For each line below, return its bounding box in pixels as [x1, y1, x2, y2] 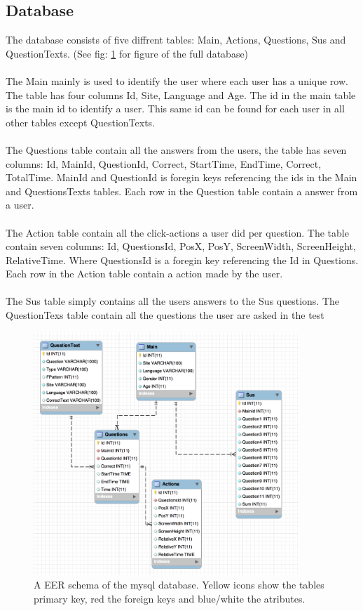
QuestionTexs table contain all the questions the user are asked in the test [6, 308, 324, 322]
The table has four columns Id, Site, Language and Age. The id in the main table [6, 87, 356, 102]
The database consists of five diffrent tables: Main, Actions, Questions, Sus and [6, 32, 346, 47]
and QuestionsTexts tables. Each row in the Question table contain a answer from [6, 183, 358, 198]
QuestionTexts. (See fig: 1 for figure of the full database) [6, 46, 249, 60]
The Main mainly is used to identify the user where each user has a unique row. [6, 73, 348, 88]
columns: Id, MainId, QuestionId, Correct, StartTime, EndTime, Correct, [6, 156, 322, 171]
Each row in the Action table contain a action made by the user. [6, 266, 283, 281]
